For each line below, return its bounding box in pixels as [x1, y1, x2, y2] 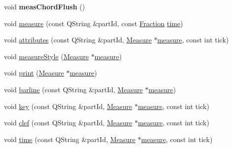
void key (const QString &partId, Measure [4, 101, 132, 111]
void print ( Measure [4, 68, 64, 78]
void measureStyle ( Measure [4, 51, 89, 61]
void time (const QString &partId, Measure [4, 134, 136, 144]
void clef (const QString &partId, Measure [4, 117, 132, 128]
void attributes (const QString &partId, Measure [4, 35, 152, 45]
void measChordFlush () [4, 1, 85, 11]
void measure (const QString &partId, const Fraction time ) [4, 18, 183, 28]
